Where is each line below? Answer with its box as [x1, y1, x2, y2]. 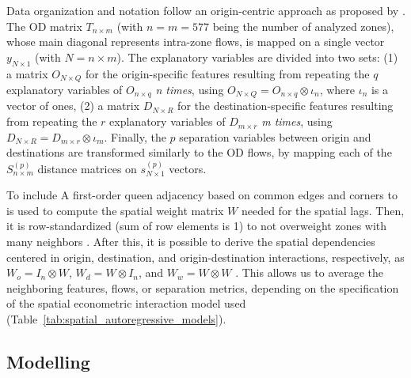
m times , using [261, 113, 333, 130]
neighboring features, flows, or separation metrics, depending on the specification [6, 279, 399, 296]
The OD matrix [6, 17, 82, 34]
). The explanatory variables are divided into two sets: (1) [116, 48, 398, 65]
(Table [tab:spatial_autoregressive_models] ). [6, 311, 226, 327]
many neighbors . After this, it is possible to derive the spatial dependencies [6, 233, 375, 250]
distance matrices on [37, 160, 137, 176]
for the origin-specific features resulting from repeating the [85, 65, 370, 81]
